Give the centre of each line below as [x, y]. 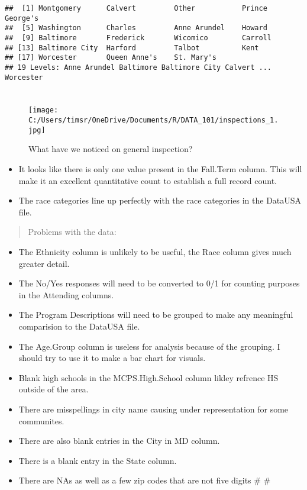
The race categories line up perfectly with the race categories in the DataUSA [160, 200]
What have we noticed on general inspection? [111, 149]
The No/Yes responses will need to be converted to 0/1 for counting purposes [159, 283]
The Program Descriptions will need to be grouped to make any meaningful [156, 315]
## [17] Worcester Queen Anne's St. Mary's [111, 58]
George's [22, 18]
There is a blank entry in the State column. [98, 460]
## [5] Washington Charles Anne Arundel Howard [136, 28]
